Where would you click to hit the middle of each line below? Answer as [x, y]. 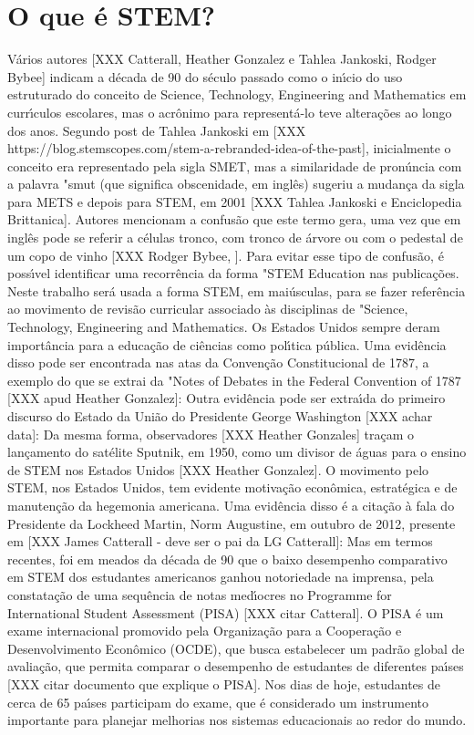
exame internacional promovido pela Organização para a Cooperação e [205, 631]
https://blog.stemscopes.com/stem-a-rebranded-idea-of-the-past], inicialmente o [229, 148]
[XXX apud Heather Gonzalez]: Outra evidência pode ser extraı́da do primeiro [227, 398]
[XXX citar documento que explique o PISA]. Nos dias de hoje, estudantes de [224, 683]
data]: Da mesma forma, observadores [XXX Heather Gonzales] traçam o [211, 434]
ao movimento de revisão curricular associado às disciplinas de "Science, [208, 309]
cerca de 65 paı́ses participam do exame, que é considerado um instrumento [218, 702]
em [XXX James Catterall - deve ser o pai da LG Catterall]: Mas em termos [220, 541]
